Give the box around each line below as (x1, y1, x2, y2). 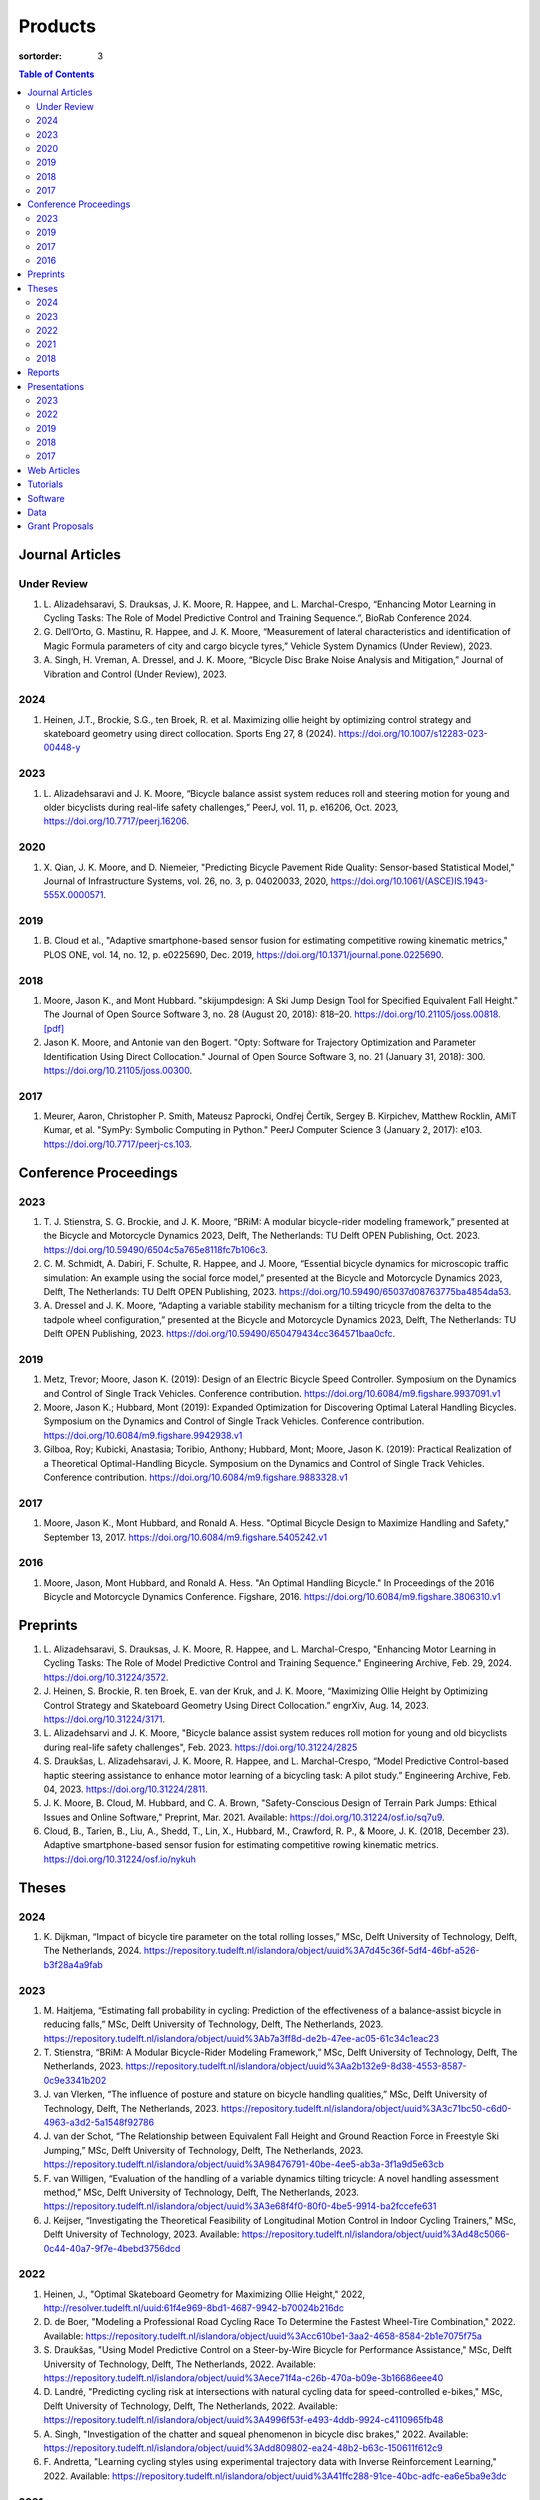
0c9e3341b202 (43, 2074, 107, 2086)
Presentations (27, 380, 85, 392)
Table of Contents (18, 68, 95, 80)
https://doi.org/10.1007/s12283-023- (338, 728, 489, 740)
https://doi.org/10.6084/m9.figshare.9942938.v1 (43, 1429, 243, 1441)
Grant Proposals (27, 520, 94, 532)
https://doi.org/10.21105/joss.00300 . (43, 1064, 193, 1076)
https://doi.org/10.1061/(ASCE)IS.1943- (330, 875, 489, 887)
